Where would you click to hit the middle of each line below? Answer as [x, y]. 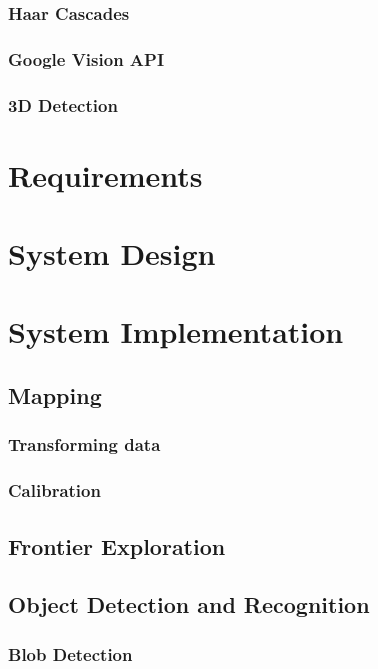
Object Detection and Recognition [189, 604]
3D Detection [63, 104]
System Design [112, 253]
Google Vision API [86, 58]
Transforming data [84, 444]
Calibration [54, 490]
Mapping [55, 395]
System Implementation [176, 331]
